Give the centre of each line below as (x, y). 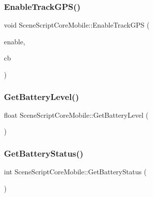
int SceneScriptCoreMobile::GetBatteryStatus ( (76, 172)
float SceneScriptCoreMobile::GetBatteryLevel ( (76, 115)
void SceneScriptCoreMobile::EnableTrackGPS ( (77, 25)
